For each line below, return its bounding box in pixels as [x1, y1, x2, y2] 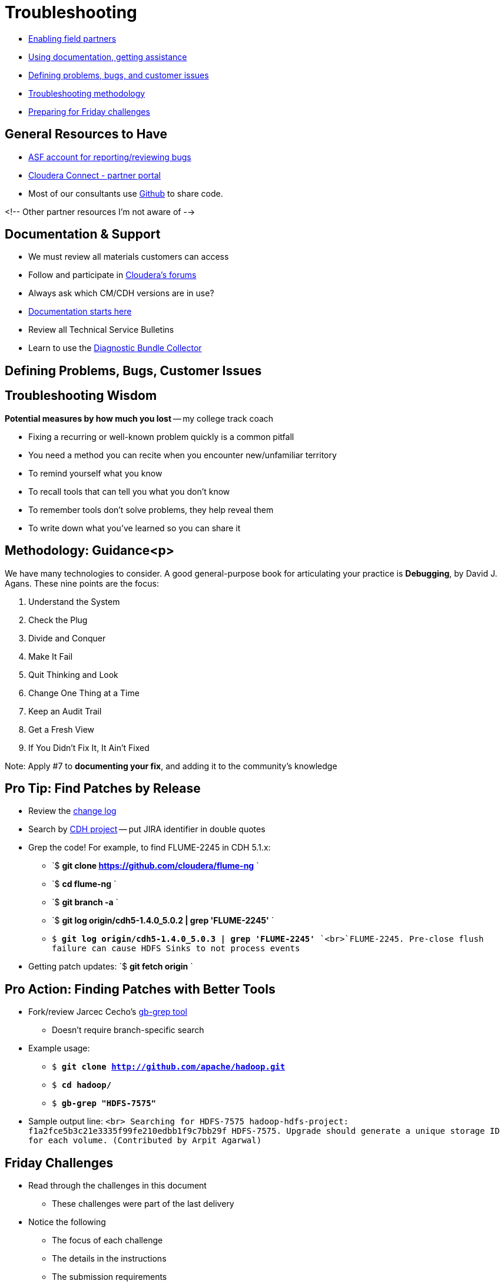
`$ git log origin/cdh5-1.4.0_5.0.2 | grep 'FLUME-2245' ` [52, 915, 274, 926]
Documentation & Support [5, 227, 161, 242]
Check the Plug [28, 614, 88, 625]
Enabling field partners [28, 33, 117, 44]
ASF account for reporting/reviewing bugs [28, 151, 191, 162]
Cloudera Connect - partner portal [28, 170, 161, 180]
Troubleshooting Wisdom [5, 388, 157, 403]
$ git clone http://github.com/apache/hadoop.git [52, 1062, 286, 1072]
